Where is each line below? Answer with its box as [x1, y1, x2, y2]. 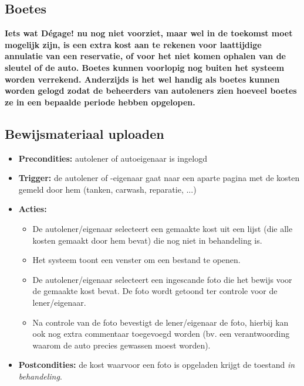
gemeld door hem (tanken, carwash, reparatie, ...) [18, 183, 197, 195]
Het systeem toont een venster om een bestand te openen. [32, 254, 241, 266]
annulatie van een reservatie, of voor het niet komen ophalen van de [5, 50, 286, 62]
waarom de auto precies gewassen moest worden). [32, 339, 211, 351]
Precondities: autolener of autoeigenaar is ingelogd [18, 152, 207, 164]
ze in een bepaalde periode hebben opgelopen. [5, 95, 195, 108]
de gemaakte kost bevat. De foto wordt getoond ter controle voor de [32, 285, 278, 297]
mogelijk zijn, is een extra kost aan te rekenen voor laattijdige [5, 38, 262, 50]
